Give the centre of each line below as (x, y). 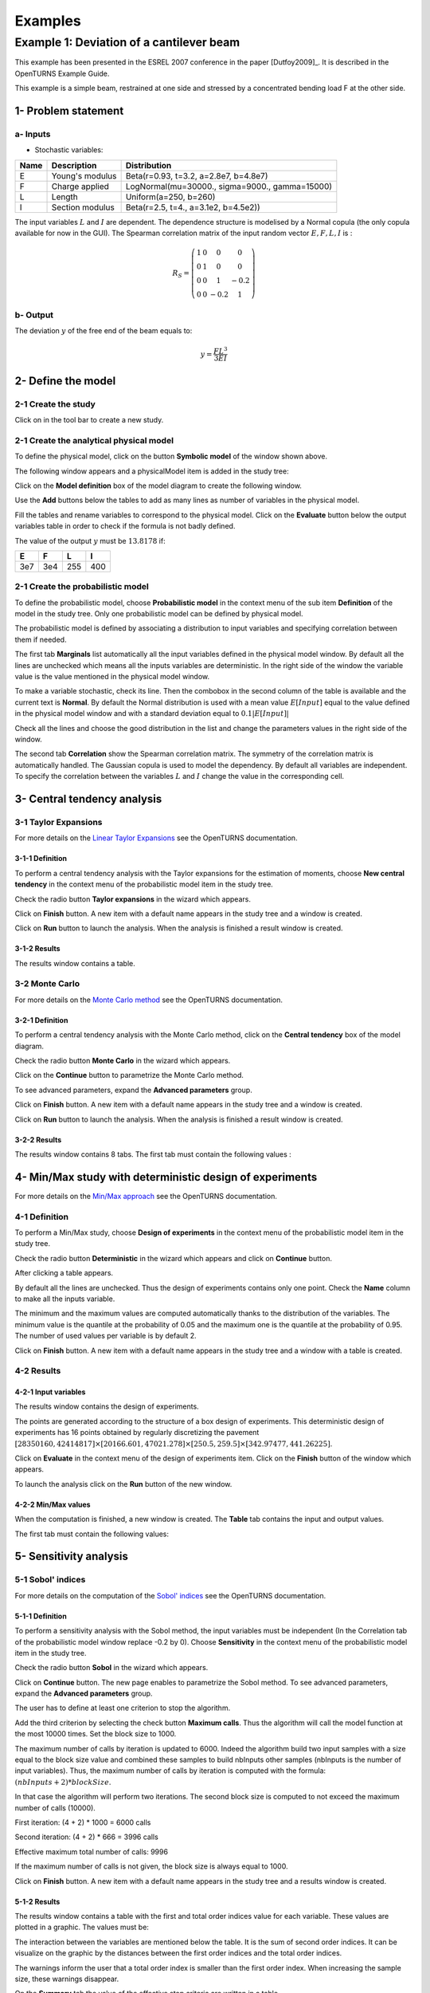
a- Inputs (33, 134)
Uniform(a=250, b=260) (170, 197)
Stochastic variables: (69, 150)
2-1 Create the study (55, 404)
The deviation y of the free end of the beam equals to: (104, 331)
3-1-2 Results (37, 949)
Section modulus (83, 207)
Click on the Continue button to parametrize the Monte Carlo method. (129, 1075)
